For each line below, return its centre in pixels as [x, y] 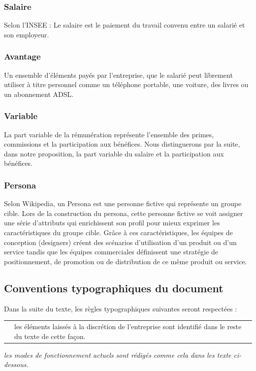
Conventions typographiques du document [114, 288]
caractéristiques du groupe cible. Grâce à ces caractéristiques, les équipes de [118, 232]
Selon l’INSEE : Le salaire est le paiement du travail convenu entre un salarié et [125, 25]
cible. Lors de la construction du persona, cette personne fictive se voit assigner [124, 213]
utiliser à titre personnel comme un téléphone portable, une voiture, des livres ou [126, 84]
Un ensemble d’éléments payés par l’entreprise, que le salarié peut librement [118, 75]
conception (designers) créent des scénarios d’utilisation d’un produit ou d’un [120, 242]
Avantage [22, 56]
